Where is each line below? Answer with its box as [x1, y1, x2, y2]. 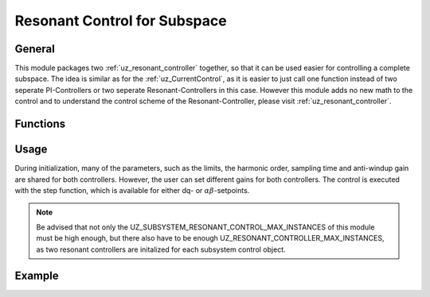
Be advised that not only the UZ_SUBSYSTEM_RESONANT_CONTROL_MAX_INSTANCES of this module [36, 222, 375, 232]
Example [14, 269, 59, 283]
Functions [14, 118, 66, 131]
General [14, 42, 56, 56]
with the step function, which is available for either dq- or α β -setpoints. [14, 185, 250, 195]
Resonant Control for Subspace [14, 12, 227, 29]
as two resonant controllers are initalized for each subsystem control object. [36, 245, 286, 254]
